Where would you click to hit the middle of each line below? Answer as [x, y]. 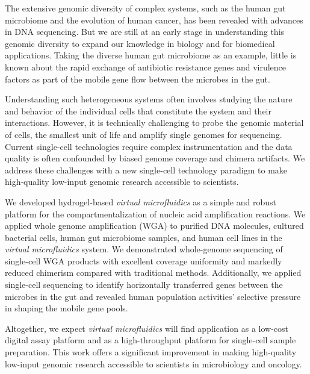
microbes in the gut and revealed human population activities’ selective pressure [153, 296]
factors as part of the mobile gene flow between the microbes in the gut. [138, 79]
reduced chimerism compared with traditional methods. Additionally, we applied [153, 273]
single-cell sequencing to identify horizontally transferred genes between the [144, 285]
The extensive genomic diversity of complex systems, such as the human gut [145, 8]
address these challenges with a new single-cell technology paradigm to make [146, 170]
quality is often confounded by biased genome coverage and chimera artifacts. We [155, 158]
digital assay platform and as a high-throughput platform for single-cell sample [150, 340]
